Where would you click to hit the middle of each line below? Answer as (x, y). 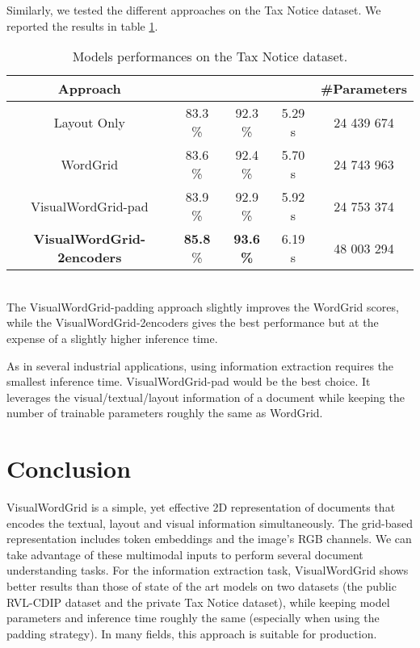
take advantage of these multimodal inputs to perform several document (185, 554)
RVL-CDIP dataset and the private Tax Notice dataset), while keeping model (198, 602)
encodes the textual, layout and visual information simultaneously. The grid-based (210, 523)
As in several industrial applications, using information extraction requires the (200, 365)
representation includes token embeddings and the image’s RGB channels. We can (209, 539)
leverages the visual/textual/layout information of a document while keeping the (206, 397)
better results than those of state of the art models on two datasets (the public (202, 586)
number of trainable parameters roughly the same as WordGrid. (165, 413)
